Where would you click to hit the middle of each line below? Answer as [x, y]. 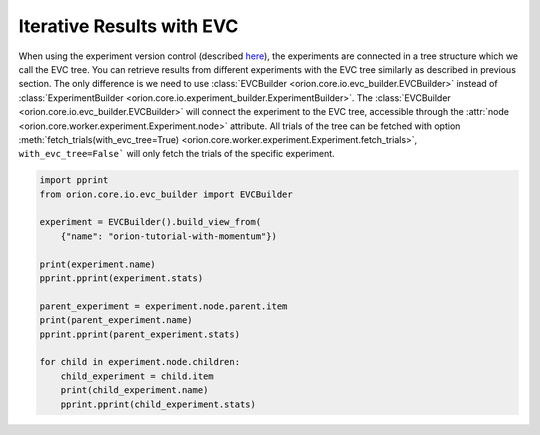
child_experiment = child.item [137, 376]
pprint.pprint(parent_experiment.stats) [139, 334]
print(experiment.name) [98, 264]
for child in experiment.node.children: [139, 362]
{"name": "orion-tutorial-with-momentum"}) [168, 236]
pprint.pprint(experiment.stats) [121, 278]
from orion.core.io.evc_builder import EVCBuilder [166, 194]
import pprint [74, 180]
